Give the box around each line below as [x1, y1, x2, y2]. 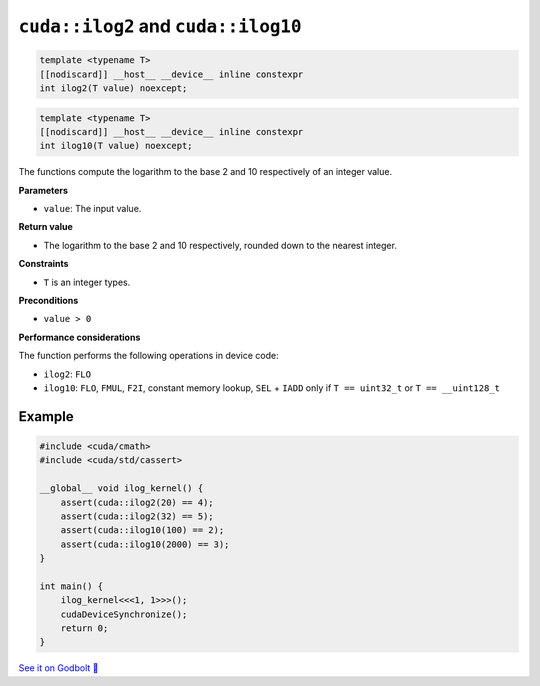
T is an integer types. [43, 276, 131, 288]
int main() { [39, 580, 104, 592]
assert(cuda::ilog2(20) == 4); [60, 496, 214, 508]
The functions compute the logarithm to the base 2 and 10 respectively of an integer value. [18, 166, 393, 178]
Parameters [18, 184, 69, 196]
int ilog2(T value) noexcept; [39, 82, 188, 94]
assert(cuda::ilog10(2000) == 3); [60, 538, 230, 550]
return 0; [60, 623, 109, 634]
